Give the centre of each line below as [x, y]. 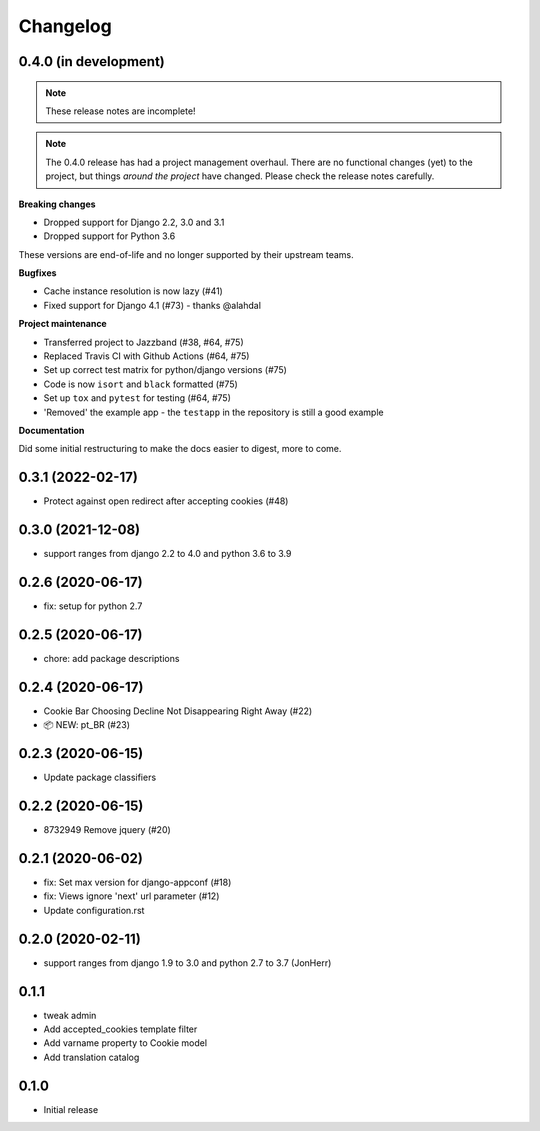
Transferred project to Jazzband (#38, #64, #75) [143, 342]
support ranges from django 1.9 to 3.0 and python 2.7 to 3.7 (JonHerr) [187, 962]
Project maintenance [62, 324]
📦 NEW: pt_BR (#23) [86, 725]
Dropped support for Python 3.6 [109, 236]
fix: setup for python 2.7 [93, 606]
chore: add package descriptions [111, 658]
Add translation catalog [91, 1057]
